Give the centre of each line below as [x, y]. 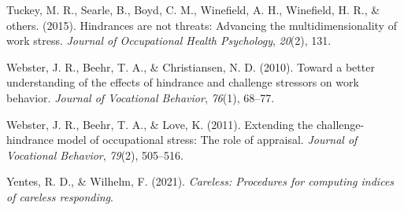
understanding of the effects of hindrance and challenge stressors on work [183, 82]
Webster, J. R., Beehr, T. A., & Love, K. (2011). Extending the [160, 124]
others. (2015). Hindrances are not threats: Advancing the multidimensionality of [202, 25]
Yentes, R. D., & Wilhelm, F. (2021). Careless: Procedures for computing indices [200, 181]
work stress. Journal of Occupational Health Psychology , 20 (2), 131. [169, 41]
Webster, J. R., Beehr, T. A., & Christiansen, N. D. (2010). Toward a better [191, 66]
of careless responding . [60, 196]
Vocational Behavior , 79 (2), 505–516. [95, 155]
